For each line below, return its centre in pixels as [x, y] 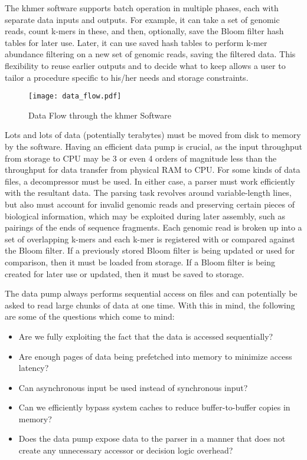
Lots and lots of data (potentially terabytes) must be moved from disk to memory [153, 135]
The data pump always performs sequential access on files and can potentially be [151, 293]
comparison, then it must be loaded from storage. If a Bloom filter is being [140, 262]
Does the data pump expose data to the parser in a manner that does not [152, 438]
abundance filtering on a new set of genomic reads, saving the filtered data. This [150, 54]
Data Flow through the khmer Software [100, 115]
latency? [34, 368]
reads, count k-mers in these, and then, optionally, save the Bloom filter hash [144, 31]
